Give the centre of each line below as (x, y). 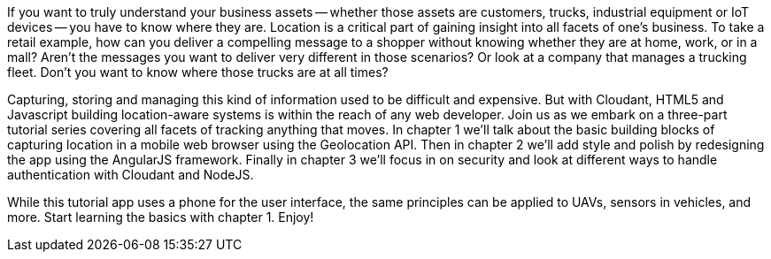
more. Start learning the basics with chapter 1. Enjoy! (161, 217)
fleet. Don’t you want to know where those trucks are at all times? (198, 72)
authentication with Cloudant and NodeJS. (131, 175)
